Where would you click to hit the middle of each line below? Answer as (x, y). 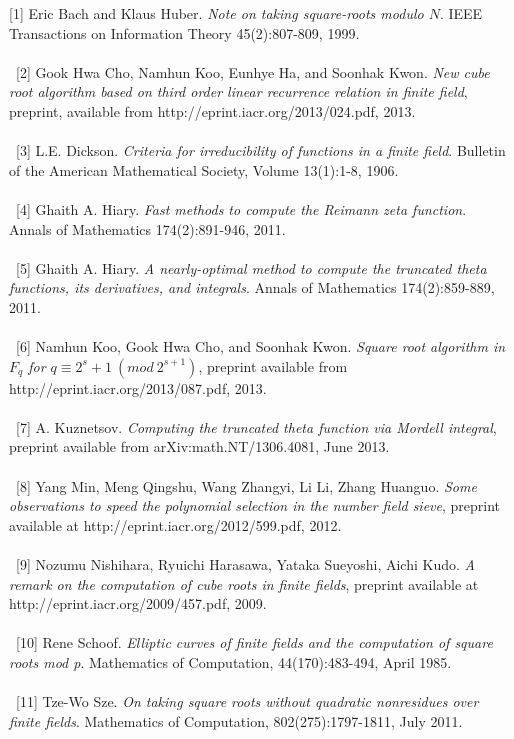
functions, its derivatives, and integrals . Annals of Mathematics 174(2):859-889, (252, 287)
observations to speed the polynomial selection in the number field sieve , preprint (255, 505)
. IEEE (461, 13)
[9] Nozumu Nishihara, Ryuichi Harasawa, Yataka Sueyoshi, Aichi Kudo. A (245, 564)
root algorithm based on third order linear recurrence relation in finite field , (238, 91)
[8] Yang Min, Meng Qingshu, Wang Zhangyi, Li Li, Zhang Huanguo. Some (246, 485)
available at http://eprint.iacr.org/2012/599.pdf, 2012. (175, 524)
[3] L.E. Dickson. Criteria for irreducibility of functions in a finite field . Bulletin (260, 150)
